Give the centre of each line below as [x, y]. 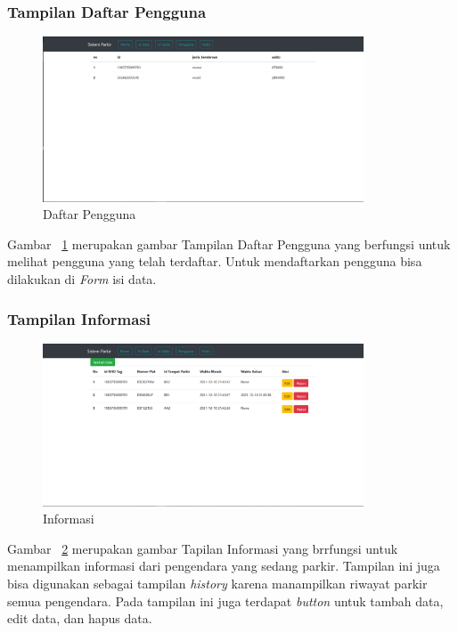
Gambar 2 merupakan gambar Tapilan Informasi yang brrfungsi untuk [203, 548]
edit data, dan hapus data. [80, 618]
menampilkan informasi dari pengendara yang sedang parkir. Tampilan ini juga [224, 566]
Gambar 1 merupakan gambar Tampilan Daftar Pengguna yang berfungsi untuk [229, 243]
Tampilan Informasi [79, 318]
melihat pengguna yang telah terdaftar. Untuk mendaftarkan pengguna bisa [215, 261]
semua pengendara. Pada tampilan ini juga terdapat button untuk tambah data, [225, 601]
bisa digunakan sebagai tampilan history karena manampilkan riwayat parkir [217, 583]
